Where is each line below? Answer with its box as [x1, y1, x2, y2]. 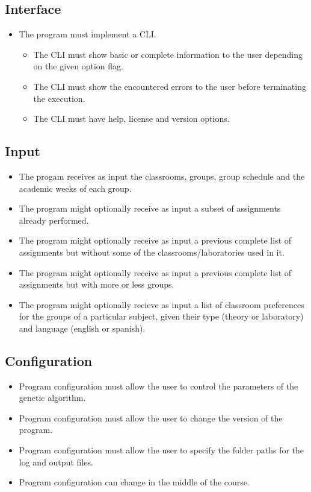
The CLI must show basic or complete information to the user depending [33, 48, 303, 60]
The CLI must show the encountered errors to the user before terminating [33, 80, 306, 92]
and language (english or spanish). [19, 321, 146, 334]
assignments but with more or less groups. [19, 278, 174, 291]
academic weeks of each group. [19, 181, 132, 194]
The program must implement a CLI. [19, 28, 156, 40]
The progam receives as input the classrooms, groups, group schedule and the [19, 169, 305, 182]
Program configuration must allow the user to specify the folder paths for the [19, 444, 304, 456]
